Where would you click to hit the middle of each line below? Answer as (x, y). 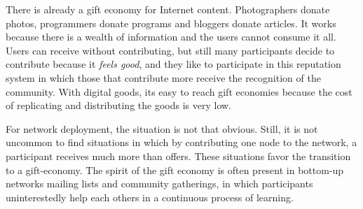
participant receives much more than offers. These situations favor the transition (178, 156)
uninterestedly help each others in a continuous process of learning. (150, 197)
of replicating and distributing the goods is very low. (118, 105)
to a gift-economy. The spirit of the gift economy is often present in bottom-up (175, 170)
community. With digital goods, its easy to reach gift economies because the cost (179, 91)
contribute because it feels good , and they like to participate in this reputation (173, 64)
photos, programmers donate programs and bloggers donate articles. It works (171, 23)
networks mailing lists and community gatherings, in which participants (159, 183)
